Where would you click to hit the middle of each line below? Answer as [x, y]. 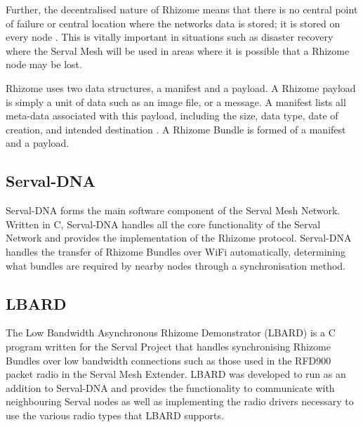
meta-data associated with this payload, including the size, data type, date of [172, 116]
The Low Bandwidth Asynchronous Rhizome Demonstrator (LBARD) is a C [171, 333]
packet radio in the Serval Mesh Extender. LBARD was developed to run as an [176, 374]
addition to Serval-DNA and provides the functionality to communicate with [170, 387]
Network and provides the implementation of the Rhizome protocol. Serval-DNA [179, 238]
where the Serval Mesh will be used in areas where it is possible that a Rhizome [178, 50]
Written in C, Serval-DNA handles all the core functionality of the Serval [163, 224]
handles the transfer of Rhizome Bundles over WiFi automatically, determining [176, 251]
